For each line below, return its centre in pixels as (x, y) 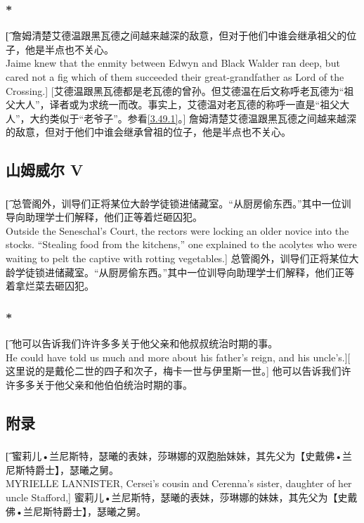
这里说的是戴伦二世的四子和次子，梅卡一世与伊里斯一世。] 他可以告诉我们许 (178, 371)
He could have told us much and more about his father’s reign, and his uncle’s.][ (178, 357)
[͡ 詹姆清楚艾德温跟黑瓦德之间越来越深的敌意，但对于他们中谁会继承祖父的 (176, 35)
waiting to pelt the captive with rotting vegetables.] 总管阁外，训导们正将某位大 (182, 258)
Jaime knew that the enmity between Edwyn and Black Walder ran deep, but (173, 63)
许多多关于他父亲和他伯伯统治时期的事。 (99, 384)
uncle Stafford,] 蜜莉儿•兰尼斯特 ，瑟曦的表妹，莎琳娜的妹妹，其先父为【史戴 (182, 497)
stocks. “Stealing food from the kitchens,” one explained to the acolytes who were (181, 244)
